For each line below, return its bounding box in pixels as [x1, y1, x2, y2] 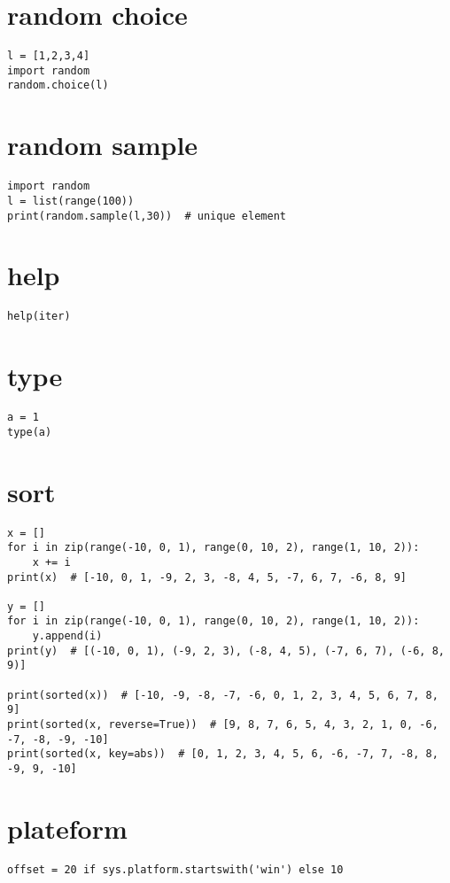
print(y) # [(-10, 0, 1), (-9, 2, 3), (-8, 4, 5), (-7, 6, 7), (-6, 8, [7, 644, 445, 657]
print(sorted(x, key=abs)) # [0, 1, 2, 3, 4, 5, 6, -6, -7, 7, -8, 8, [7, 747, 438, 761]
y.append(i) [32, 630, 103, 643]
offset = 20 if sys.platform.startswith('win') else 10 [7, 863, 344, 876]
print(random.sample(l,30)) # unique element [7, 209, 286, 222]
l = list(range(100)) [7, 194, 135, 207]
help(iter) [7, 310, 71, 323]
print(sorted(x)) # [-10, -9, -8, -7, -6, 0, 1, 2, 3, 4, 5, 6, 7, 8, [7, 688, 438, 701]
